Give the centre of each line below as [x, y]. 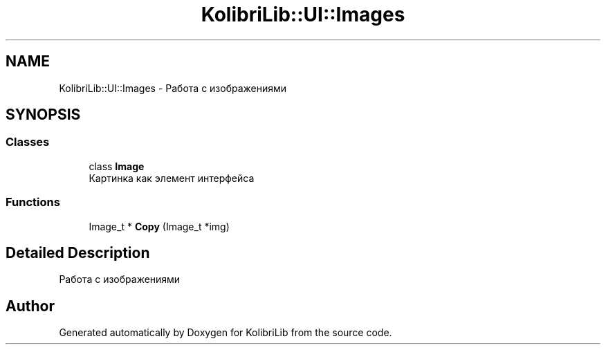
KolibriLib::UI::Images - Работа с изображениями [173, 88]
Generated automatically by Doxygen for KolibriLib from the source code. [226, 333]
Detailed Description [78, 252]
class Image [117, 166]
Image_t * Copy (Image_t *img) [159, 226]
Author [30, 306]
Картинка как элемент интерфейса [172, 178]
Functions [33, 202]
